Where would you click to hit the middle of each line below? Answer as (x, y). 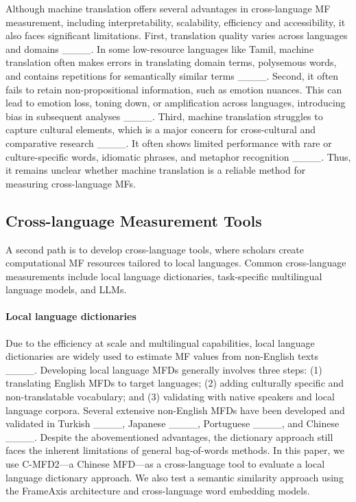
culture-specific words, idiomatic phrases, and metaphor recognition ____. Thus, (178, 156)
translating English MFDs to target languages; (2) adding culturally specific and (175, 383)
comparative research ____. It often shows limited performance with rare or (169, 142)
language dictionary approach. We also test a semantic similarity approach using (175, 477)
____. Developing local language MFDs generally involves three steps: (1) (164, 369)
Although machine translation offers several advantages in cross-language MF (168, 8)
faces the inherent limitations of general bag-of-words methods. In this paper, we (175, 450)
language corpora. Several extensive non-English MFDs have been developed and (175, 410)
